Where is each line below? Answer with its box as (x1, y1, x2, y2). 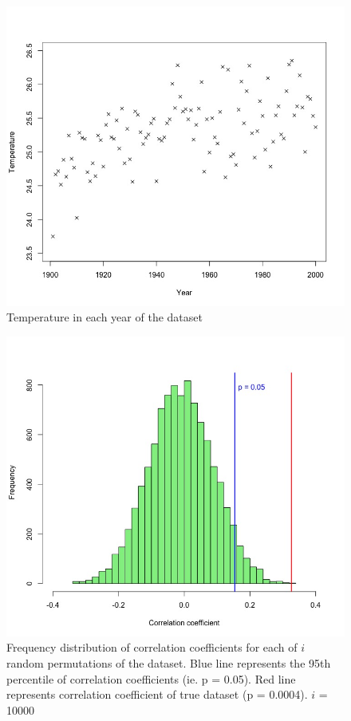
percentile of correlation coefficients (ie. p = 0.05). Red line (6, 670, 296, 687)
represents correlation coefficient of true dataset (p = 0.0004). (6, 686, 308, 703)
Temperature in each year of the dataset (6, 309, 203, 325)
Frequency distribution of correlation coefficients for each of (6, 639, 298, 656)
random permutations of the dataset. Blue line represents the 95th (6, 654, 331, 671)
